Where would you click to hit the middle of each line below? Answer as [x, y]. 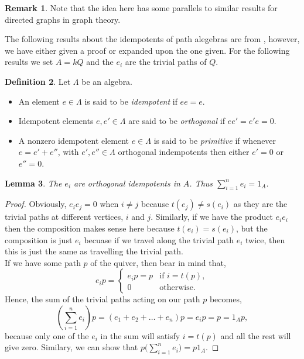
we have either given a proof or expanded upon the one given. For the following [147, 50]
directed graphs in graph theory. [63, 19]
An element [39, 101]
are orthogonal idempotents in [127, 183]
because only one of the [47, 335]
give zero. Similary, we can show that [71, 347]
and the [100, 62]
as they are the [260, 204]
